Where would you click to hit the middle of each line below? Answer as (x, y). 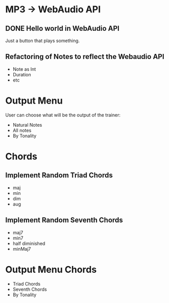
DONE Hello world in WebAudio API (62, 28)
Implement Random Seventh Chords (64, 220)
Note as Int (24, 69)
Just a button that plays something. (43, 41)
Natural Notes (27, 125)
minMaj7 (22, 249)
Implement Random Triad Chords (59, 175)
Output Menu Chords (51, 269)
